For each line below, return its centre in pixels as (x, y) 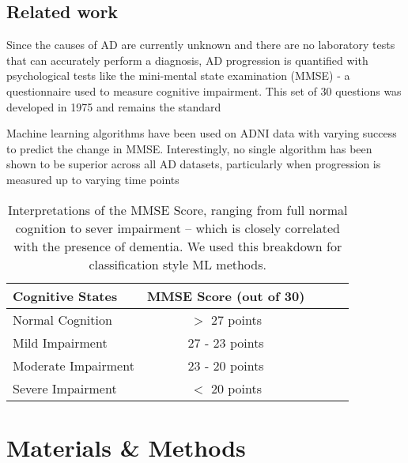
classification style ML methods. (178, 264)
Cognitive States (65, 295)
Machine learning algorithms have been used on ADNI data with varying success (202, 133)
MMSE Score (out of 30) (226, 295)
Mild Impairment (60, 342)
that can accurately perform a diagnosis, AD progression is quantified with (187, 60)
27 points (236, 319)
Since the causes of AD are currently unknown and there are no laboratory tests (201, 45)
